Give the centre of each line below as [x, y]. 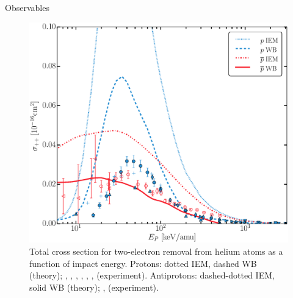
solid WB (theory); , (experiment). [94, 287]
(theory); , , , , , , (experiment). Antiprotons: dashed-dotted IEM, [152, 275]
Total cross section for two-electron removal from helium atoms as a [156, 251]
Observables [27, 7]
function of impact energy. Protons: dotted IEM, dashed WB [143, 263]
